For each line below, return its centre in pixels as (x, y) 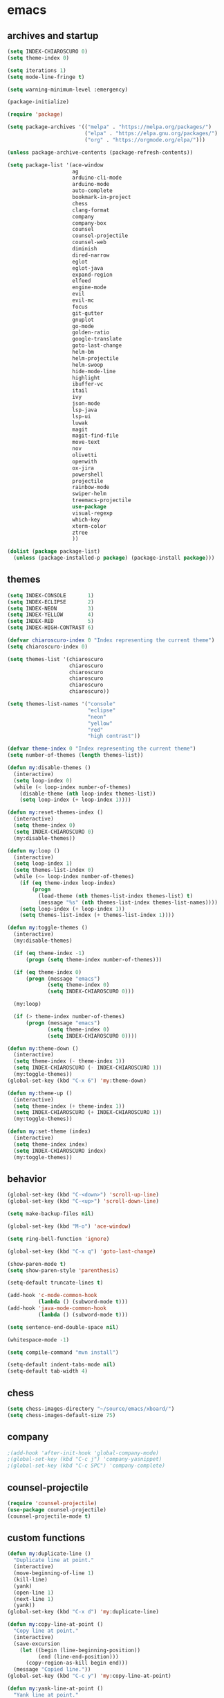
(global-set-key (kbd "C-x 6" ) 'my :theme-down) (77, 1081)
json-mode (86, 404)
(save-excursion (37, 1644)
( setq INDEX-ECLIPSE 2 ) (51, 602)
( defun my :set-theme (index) (49, 1132)
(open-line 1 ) (34, 1593)
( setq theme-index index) (51, 1144)
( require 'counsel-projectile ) (52, 1503)
